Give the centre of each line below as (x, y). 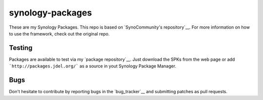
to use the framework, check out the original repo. (59, 33)
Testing (21, 48)
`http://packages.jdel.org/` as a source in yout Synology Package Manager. (93, 66)
